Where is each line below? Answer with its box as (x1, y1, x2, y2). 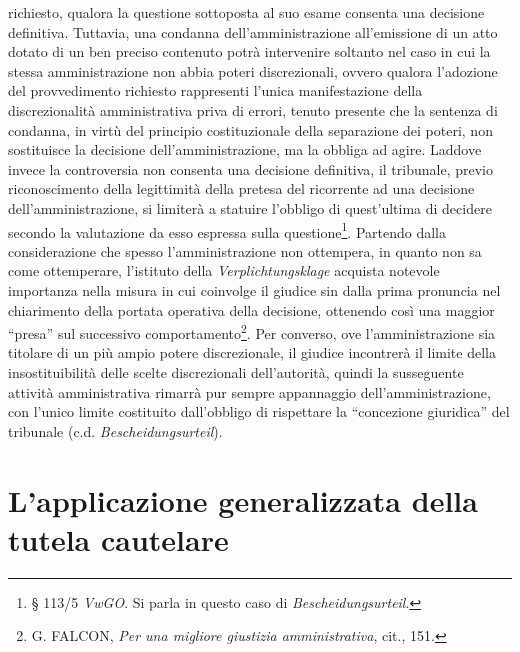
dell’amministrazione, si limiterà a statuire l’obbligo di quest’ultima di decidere (8, 197, 492, 218)
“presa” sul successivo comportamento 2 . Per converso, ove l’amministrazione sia (8, 320, 496, 343)
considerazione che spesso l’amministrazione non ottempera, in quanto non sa (8, 240, 482, 261)
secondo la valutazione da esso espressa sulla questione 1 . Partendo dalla (8, 218, 446, 242)
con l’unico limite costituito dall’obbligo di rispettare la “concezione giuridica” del (8, 401, 510, 422)
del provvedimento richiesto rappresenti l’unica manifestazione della (8, 80, 423, 101)
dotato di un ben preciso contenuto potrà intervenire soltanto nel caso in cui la (8, 41, 491, 62)
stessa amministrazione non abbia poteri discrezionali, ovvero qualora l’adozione (8, 60, 498, 81)
